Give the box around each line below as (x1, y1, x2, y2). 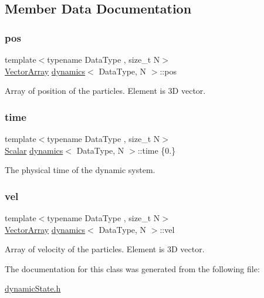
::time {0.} (137, 144, 176, 156)
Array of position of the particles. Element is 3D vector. (5, 84, 206, 97)
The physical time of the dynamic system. (5, 164, 155, 176)
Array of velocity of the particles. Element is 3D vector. (5, 243, 205, 255)
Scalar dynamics (5, 144, 63, 156)
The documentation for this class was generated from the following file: (5, 262, 260, 275)
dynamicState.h (5, 282, 61, 294)
